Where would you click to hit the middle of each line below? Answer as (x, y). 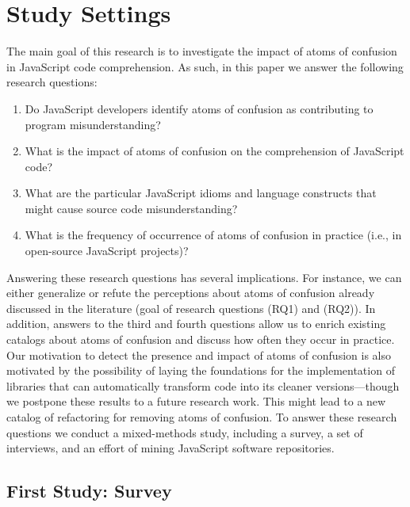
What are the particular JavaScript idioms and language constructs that (201, 193)
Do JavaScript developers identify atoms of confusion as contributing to (199, 108)
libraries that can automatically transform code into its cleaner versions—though (203, 385)
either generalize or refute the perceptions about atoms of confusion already (191, 293)
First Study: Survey (89, 491)
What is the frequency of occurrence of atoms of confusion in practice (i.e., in (213, 235)
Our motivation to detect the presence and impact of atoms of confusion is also (199, 355)
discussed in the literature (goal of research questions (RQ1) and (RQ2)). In (191, 308)
